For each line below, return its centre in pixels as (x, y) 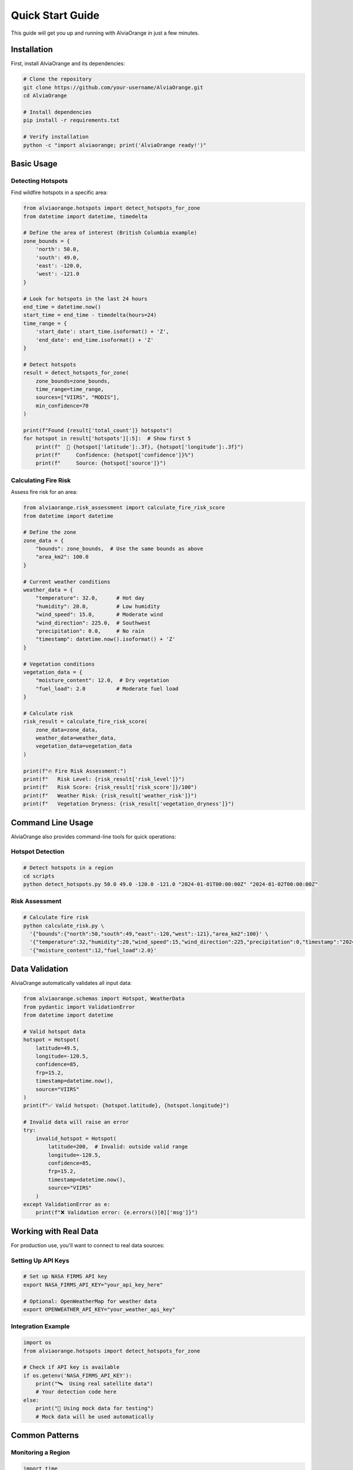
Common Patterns (45, 1436)
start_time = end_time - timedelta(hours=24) (90, 315)
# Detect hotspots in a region (69, 868)
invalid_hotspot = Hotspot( (76, 1138)
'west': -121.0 (57, 274)
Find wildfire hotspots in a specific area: (59, 193)
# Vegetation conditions (59, 664)
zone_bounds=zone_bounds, (73, 381)
